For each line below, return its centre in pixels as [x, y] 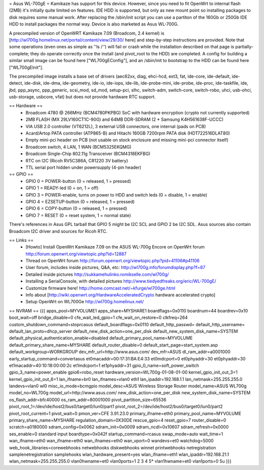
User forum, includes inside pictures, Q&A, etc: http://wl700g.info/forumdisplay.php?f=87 [115, 268]
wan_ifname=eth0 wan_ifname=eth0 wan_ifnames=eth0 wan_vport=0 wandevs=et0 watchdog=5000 [111, 441]
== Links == [21, 240]
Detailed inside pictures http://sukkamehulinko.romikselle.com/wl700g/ [97, 274]
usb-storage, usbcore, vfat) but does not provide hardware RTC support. [82, 97]
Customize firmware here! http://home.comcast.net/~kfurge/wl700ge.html [100, 288]
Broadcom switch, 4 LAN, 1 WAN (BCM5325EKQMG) [78, 147]
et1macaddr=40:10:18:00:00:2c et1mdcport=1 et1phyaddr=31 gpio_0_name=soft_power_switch [104, 365]
